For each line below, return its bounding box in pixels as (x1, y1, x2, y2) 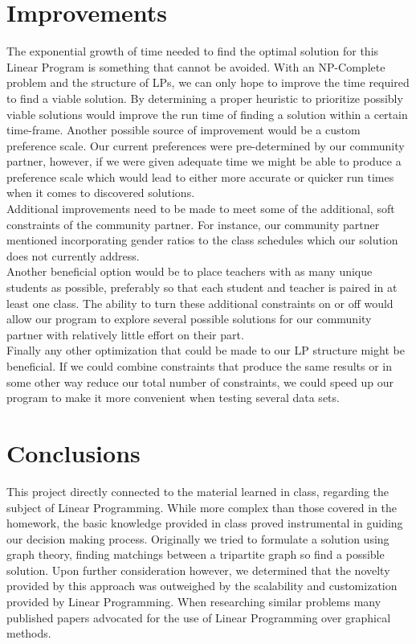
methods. (6, 625, 51, 642)
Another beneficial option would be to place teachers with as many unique (6, 263, 373, 280)
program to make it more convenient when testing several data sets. (6, 389, 340, 406)
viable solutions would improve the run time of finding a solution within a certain (6, 105, 408, 122)
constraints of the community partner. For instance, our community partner (6, 215, 380, 232)
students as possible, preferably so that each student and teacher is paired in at (6, 279, 398, 296)
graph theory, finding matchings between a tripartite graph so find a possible (6, 546, 385, 563)
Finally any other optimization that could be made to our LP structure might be (6, 342, 405, 359)
